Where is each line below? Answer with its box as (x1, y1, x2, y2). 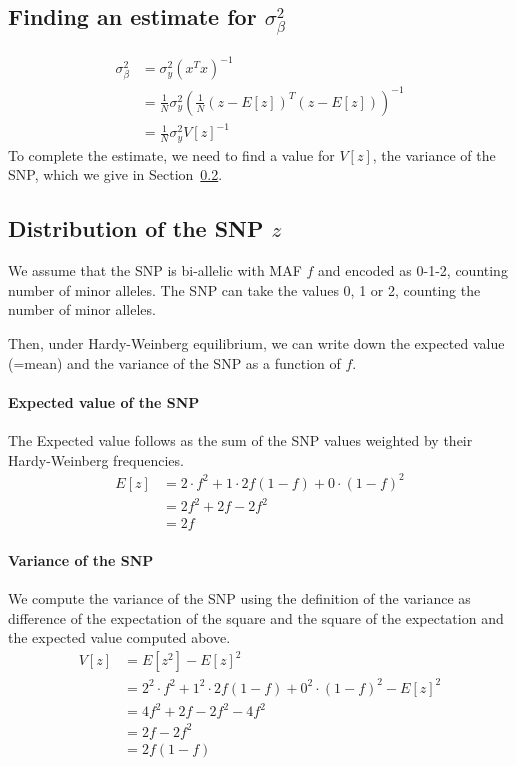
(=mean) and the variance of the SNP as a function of (8, 352, 341, 373)
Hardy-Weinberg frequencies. (8, 449, 184, 470)
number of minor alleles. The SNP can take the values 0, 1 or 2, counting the (8, 279, 481, 300)
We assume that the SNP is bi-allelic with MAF (8, 260, 302, 281)
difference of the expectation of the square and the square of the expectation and (8, 607, 504, 628)
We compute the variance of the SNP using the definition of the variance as (8, 588, 471, 608)
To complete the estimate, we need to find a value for (8, 144, 335, 165)
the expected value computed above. (8, 627, 231, 648)
